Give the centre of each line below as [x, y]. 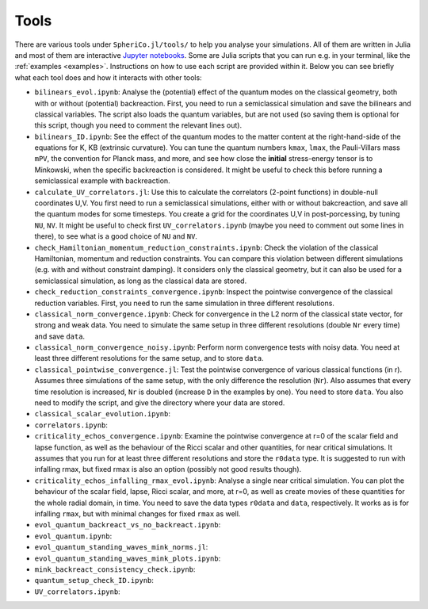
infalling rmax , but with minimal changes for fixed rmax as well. [138, 513]
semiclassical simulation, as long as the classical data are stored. [141, 281]
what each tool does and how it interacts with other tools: [108, 77]
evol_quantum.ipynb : [73, 536]
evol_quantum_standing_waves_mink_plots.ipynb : [128, 558]
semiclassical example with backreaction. [102, 181]
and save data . [60, 336]
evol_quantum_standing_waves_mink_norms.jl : [121, 547]
